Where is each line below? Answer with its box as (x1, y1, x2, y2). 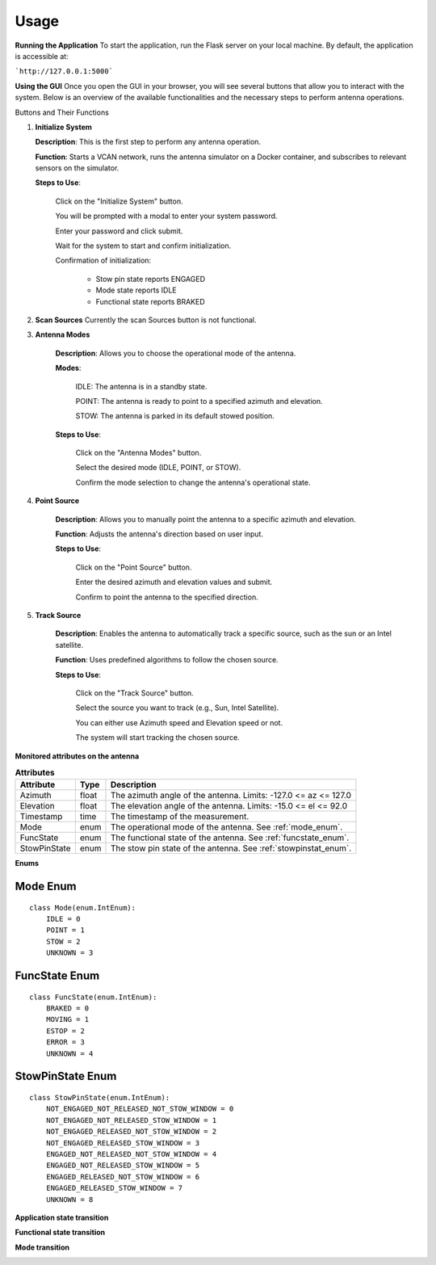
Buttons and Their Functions (15, 107, 109, 117)
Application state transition (15, 1212, 109, 1222)
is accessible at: (15, 51, 69, 61)
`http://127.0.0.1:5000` (15, 67, 113, 76)
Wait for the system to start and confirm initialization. (55, 241, 232, 250)
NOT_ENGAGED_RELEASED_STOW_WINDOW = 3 (45, 1138, 200, 1147)
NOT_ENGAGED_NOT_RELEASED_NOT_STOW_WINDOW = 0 (45, 1104, 234, 1114)
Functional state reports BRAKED (95, 296, 205, 306)
